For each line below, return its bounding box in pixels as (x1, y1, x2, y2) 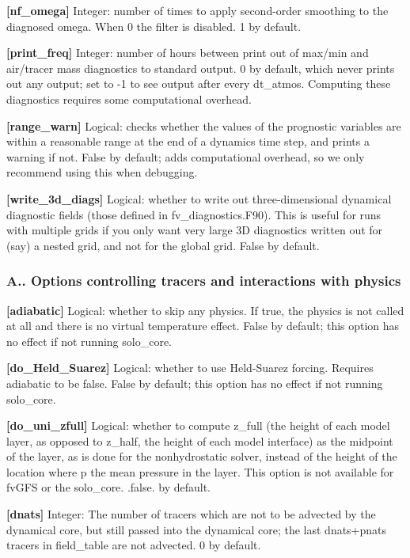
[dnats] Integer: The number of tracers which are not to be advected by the (6, 506, 376, 522)
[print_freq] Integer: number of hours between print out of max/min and (6, 44, 369, 61)
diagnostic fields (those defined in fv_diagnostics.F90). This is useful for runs (6, 206, 382, 222)
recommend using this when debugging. (6, 164, 198, 180)
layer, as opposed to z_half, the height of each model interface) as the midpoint (6, 432, 393, 449)
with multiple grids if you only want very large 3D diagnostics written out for (6, 222, 383, 238)
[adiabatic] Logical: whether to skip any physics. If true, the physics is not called (6, 302, 404, 318)
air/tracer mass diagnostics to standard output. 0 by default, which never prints (6, 59, 395, 76)
